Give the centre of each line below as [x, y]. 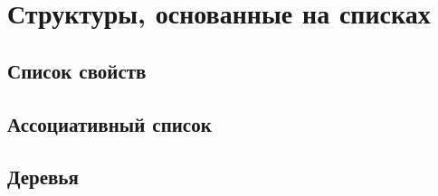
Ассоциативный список [109, 123]
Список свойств [77, 70]
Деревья [43, 177]
